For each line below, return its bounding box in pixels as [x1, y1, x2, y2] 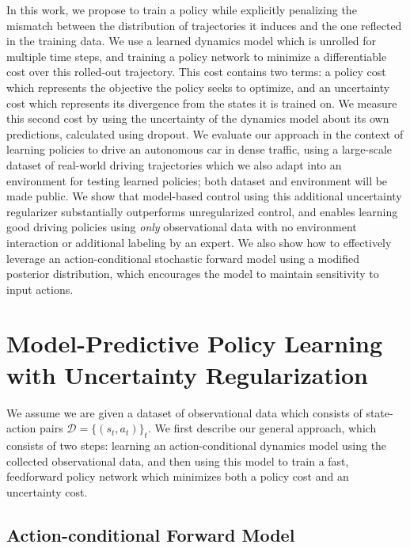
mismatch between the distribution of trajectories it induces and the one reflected [6, 17, 402, 33]
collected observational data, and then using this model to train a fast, [6, 452, 349, 469]
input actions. [6, 280, 74, 297]
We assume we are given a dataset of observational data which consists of [6, 404, 363, 421]
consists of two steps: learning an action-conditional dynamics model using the [6, 436, 387, 453]
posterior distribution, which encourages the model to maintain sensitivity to [6, 265, 379, 282]
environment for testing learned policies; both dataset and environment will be [6, 172, 388, 188]
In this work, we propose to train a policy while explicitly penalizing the [6, 2, 357, 17]
